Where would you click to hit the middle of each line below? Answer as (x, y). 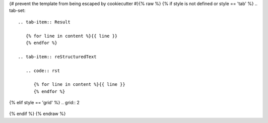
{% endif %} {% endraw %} (37, 114)
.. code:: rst (43, 70)
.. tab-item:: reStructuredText (57, 57)
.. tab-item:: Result (44, 22)
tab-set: (17, 10)
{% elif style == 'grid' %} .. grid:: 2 (44, 103)
